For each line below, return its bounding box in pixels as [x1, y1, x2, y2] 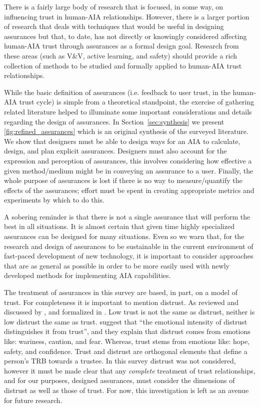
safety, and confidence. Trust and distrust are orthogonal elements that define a [4, 345, 247, 356]
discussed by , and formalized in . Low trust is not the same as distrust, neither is [4, 306, 255, 317]
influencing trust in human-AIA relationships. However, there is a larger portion [4, 11, 249, 21]
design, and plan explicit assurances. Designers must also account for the [4, 145, 227, 156]
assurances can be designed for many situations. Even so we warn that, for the [4, 231, 244, 241]
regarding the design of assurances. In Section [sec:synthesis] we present [4, 116, 224, 126]
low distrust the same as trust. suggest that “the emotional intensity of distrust [4, 316, 247, 326]
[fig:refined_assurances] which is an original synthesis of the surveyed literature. [4, 126, 248, 136]
